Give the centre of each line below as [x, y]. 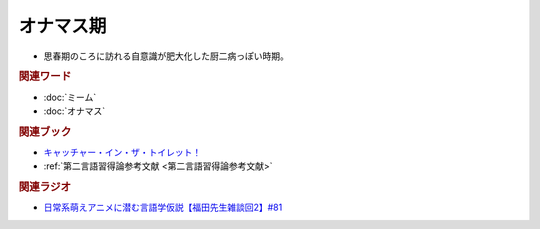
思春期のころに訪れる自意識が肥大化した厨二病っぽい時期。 [166, 56]
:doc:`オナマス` [74, 111]
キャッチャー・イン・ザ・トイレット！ [122, 152]
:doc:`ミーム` [70, 97]
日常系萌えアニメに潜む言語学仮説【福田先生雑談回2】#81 [163, 207]
